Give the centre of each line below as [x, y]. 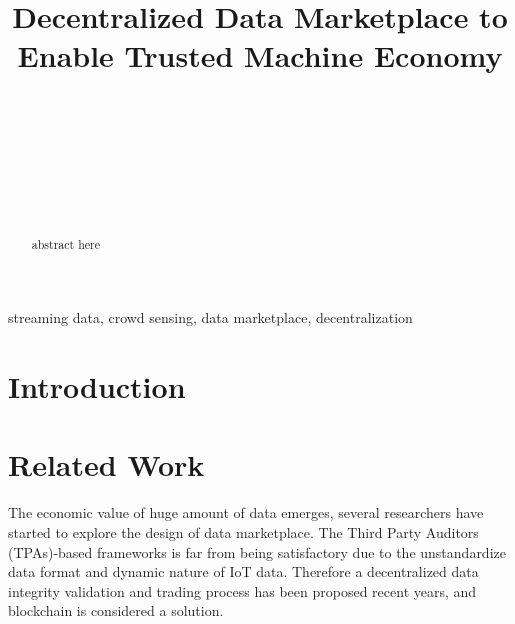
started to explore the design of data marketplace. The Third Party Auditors [243, 532]
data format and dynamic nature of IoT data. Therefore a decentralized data [243, 571]
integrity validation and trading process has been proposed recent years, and [242, 590]
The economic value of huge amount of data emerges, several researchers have [246, 512]
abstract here [65, 243]
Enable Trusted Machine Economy [260, 55]
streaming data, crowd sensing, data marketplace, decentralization [210, 317]
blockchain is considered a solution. [116, 610]
